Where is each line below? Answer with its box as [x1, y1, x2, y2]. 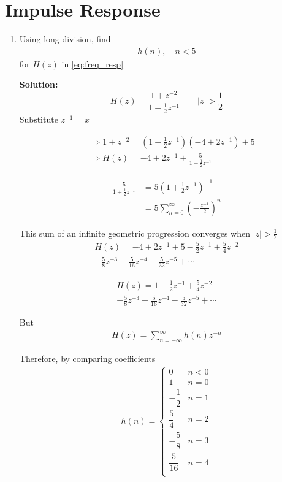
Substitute [19, 113, 58, 126]
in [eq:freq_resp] [61, 57, 124, 70]
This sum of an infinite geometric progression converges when [19, 226, 250, 239]
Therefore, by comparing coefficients [19, 351, 156, 364]
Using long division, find [19, 33, 111, 45]
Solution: [19, 78, 58, 91]
